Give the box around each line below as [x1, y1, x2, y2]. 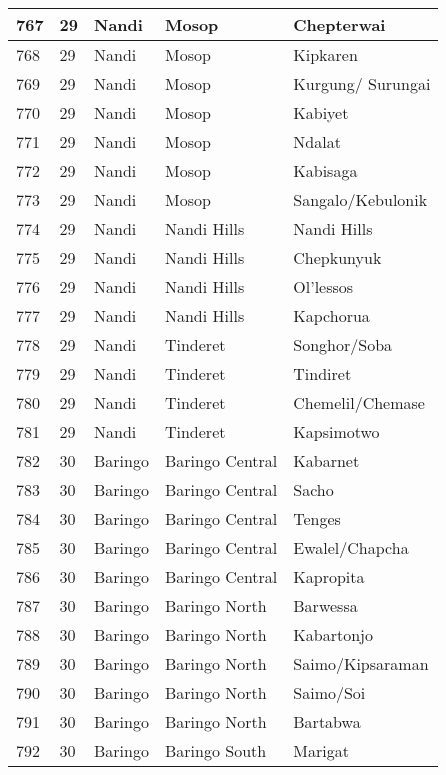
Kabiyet [293, 101, 349, 124]
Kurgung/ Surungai [293, 72, 431, 95]
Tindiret [293, 362, 352, 385]
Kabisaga [293, 159, 358, 182]
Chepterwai [293, 13, 386, 36]
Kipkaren [293, 43, 358, 66]
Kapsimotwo [293, 420, 380, 443]
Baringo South [164, 739, 267, 762]
